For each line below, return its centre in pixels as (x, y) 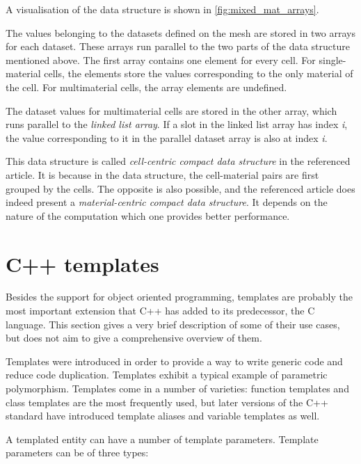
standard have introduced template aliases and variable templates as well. (163, 416)
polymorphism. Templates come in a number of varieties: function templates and (177, 388)
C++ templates (82, 263)
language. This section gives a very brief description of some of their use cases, (173, 324)
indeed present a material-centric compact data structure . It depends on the (167, 202)
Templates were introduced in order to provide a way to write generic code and (174, 361)
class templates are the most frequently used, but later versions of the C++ (167, 402)
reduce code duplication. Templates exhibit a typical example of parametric (167, 375)
